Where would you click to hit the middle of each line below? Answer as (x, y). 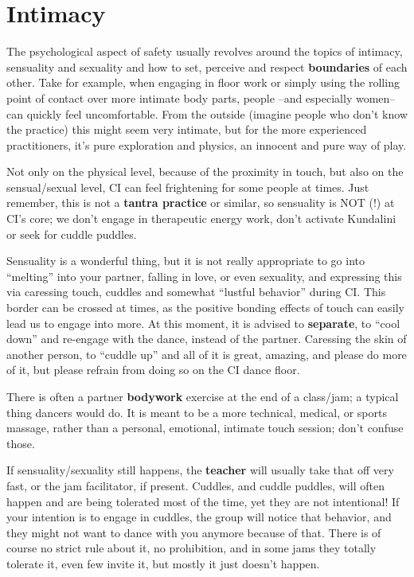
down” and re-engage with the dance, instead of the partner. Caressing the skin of (207, 339)
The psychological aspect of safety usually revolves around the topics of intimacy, (205, 51)
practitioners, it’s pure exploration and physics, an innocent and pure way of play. (207, 144)
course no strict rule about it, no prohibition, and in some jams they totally (191, 548)
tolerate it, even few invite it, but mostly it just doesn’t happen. (163, 563)
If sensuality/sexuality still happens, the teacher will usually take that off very (200, 470)
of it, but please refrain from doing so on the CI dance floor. (153, 370)
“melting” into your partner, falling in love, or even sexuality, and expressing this (204, 276)
